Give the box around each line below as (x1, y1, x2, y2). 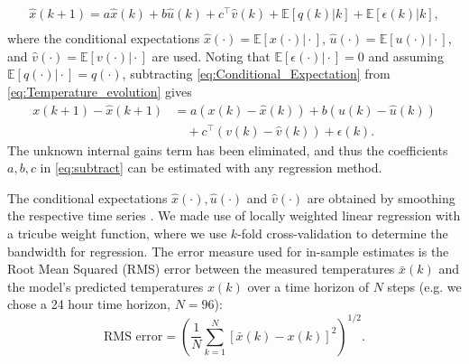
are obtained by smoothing (307, 188, 455, 207)
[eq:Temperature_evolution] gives (7, 81, 192, 100)
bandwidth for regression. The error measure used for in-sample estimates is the (7, 241, 449, 260)
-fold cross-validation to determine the (237, 224, 448, 243)
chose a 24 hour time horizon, (7, 294, 170, 313)
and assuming (368, 46, 444, 65)
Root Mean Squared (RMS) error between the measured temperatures (7, 259, 395, 278)
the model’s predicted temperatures (7, 276, 204, 295)
